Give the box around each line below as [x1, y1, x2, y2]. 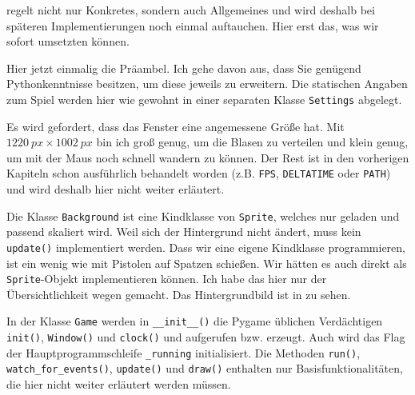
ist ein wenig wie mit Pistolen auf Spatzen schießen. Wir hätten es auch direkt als [6, 254, 407, 271]
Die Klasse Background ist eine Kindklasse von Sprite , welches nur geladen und [6, 207, 400, 224]
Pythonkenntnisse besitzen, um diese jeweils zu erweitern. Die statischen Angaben [6, 75, 408, 92]
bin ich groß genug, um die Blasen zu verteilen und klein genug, [96, 134, 409, 150]
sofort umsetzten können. [6, 33, 130, 50]
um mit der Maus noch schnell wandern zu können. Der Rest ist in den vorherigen [6, 149, 409, 166]
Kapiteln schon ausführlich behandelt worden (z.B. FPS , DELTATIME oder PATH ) [6, 165, 391, 182]
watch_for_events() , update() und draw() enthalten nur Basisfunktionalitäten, [6, 360, 403, 377]
